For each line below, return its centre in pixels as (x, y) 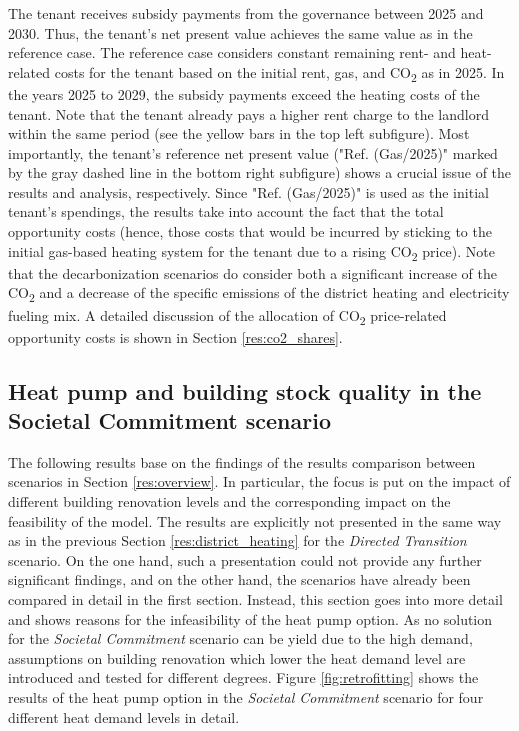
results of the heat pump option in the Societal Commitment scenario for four (246, 696)
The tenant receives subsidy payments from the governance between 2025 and (246, 13)
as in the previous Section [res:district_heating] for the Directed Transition (237, 540)
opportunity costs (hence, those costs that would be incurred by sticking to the (250, 231)
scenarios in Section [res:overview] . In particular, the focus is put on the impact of (259, 481)
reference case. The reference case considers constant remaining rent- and (232, 52)
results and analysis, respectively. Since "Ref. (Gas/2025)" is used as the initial (248, 191)
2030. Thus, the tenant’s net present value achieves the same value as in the (240, 32)
